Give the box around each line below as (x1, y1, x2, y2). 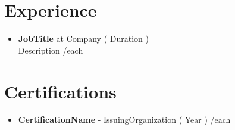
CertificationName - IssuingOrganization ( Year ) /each (18, 113, 231, 126)
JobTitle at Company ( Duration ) (18, 32, 149, 45)
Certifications (4, 79, 117, 103)
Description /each (18, 44, 83, 56)
